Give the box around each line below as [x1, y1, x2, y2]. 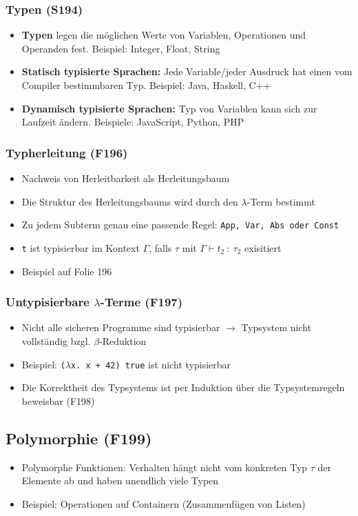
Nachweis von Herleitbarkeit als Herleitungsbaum [21, 171, 230, 185]
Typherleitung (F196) [6, 143, 128, 161]
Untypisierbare [6, 293, 89, 310]
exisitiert [244, 240, 282, 255]
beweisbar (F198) [21, 393, 95, 408]
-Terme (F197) [100, 293, 183, 310]
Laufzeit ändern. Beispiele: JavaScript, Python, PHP [21, 115, 244, 129]
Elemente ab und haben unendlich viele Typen [21, 473, 219, 488]
